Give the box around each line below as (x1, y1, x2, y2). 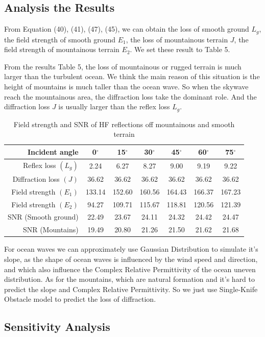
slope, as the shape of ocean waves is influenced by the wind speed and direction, (4, 254, 258, 264)
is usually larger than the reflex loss (58, 101, 170, 112)
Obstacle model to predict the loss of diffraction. (4, 294, 156, 304)
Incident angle (27, 146, 79, 157)
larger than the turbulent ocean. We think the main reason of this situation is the (4, 71, 260, 82)
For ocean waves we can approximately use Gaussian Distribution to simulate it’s (4, 244, 258, 254)
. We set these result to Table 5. (130, 44, 230, 55)
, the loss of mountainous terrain (126, 34, 228, 44)
